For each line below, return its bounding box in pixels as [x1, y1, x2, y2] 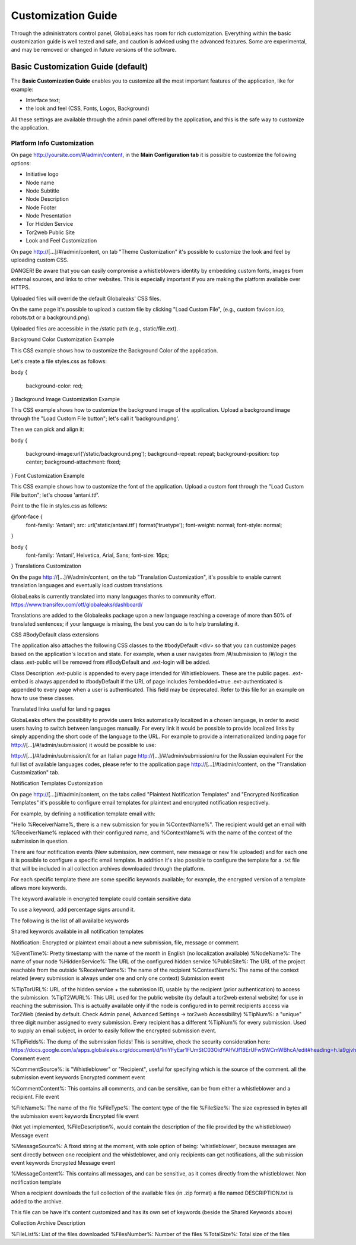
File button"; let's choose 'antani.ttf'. [11, 491, 100, 499]
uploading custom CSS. [11, 256, 69, 264]
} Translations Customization [11, 562, 81, 570]
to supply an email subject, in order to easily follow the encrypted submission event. [11, 1027, 217, 1034]
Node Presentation [26, 212, 72, 219]
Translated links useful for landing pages [11, 705, 111, 713]
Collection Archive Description [11, 1219, 85, 1227]
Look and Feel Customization [26, 237, 97, 244]
